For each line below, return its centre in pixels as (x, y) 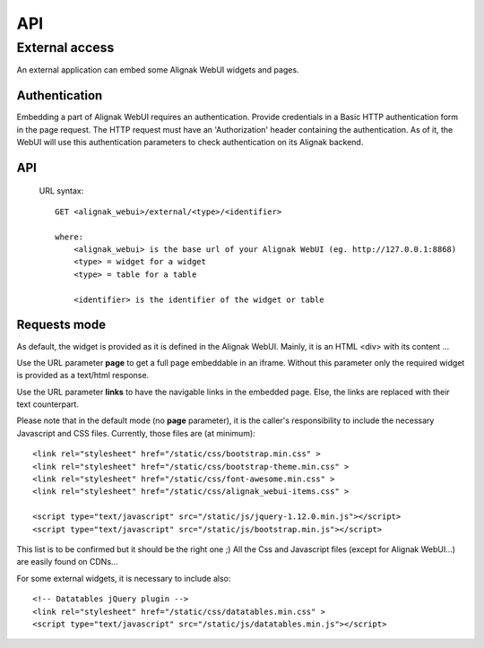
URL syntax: (61, 191)
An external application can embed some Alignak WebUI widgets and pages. (158, 70)
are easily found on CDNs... (67, 562)
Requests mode (61, 325)
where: (69, 237)
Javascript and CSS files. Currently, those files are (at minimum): (136, 433)
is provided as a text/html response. (83, 376)
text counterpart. (48, 404)
